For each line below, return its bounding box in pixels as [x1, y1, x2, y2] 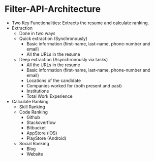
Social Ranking [19, 140, 50, 146]
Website [26, 151, 43, 157]
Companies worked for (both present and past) [26, 82, 122, 88]
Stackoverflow [26, 120, 56, 125]
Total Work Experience [26, 93, 73, 99]
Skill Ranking [19, 104, 45, 110]
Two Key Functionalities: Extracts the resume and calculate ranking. [11, 20, 149, 26]
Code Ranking [19, 109, 48, 115]
